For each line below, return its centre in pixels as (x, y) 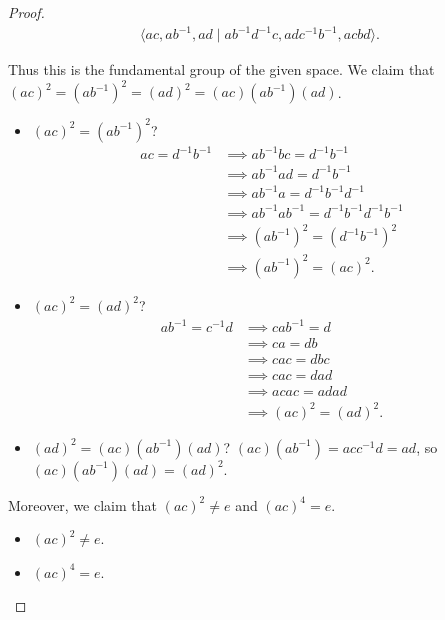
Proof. (26, 12)
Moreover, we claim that (83, 504)
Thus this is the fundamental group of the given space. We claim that (221, 69)
